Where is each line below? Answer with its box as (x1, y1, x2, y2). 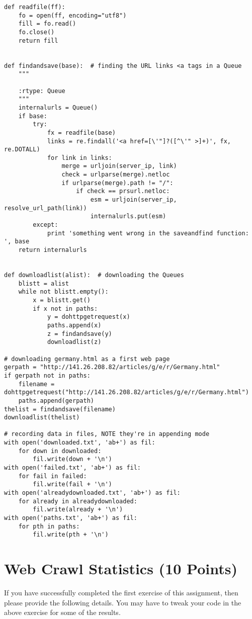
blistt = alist (18, 280, 69, 287)
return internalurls (18, 246, 87, 254)
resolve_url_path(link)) (4, 204, 87, 212)
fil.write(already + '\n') (33, 506, 123, 513)
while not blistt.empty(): (18, 288, 109, 296)
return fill (18, 37, 58, 44)
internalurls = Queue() (18, 104, 98, 111)
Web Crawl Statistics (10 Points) (4, 558, 237, 579)
